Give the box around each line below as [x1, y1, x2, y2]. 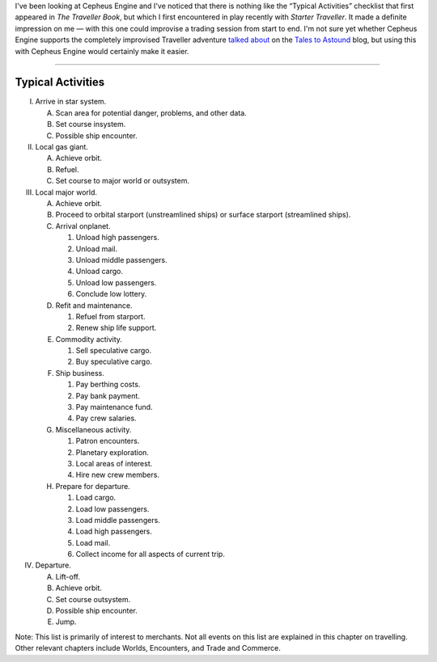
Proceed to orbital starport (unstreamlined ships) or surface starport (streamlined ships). [55, 210, 351, 220]
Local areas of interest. [75, 458, 153, 468]
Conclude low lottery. [75, 289, 147, 299]
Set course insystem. [55, 120, 126, 129]
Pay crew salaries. [75, 413, 137, 424]
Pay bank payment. [75, 390, 141, 400]
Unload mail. [75, 243, 117, 254]
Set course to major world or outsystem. [55, 176, 190, 186]
